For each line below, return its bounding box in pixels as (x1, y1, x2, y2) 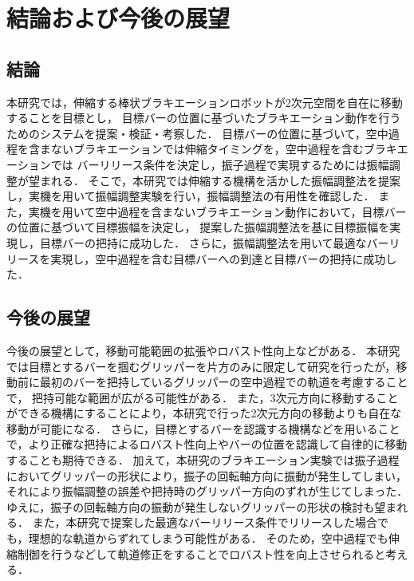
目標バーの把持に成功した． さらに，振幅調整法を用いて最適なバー (39, 234, 389, 251)
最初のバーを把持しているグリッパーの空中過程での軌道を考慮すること (39, 373, 408, 390)
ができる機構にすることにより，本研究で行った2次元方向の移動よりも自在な (6, 405, 402, 421)
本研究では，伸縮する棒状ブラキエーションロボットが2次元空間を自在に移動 (6, 93, 403, 110)
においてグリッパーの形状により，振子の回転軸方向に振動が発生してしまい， (6, 467, 407, 484)
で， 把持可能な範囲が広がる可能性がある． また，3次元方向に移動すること (6, 389, 399, 405)
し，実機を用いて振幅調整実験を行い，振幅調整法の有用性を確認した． (6, 188, 375, 204)
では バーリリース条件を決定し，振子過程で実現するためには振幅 (50, 156, 389, 172)
